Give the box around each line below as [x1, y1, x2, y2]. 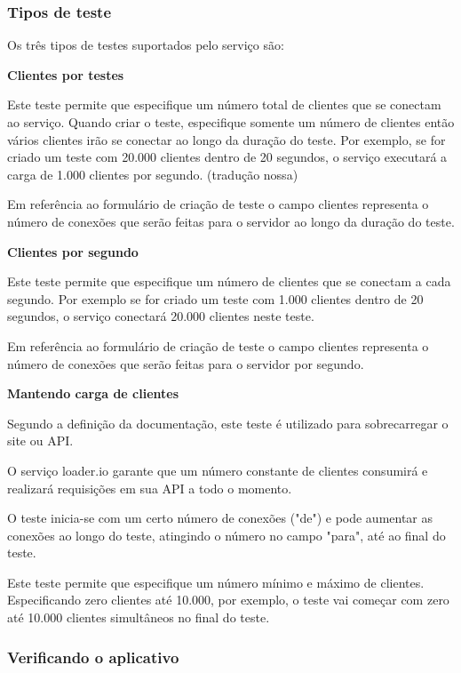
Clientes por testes [7, 65, 124, 84]
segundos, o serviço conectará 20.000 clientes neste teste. [7, 307, 314, 325]
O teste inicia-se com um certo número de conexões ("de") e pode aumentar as [7, 509, 433, 527]
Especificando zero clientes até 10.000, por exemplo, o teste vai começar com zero [7, 590, 449, 609]
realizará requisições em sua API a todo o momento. [7, 478, 292, 497]
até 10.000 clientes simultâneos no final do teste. [7, 608, 270, 627]
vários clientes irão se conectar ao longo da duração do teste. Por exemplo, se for [7, 130, 446, 148]
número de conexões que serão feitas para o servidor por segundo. [7, 354, 364, 373]
